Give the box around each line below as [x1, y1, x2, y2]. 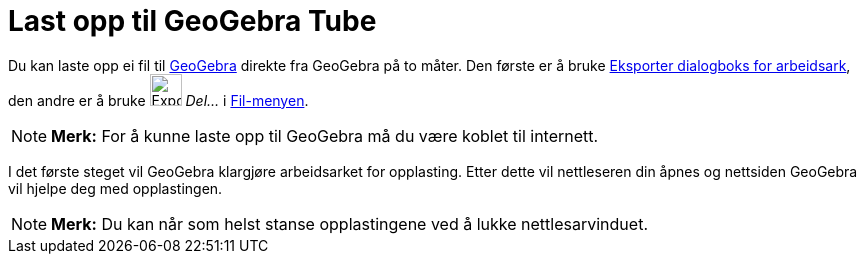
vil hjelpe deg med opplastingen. [8, 179, 223, 197]
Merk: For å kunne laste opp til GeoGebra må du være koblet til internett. [51, 125, 599, 146]
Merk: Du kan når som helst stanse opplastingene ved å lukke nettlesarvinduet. [51, 213, 648, 234]
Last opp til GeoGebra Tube [8, 4, 377, 38]
